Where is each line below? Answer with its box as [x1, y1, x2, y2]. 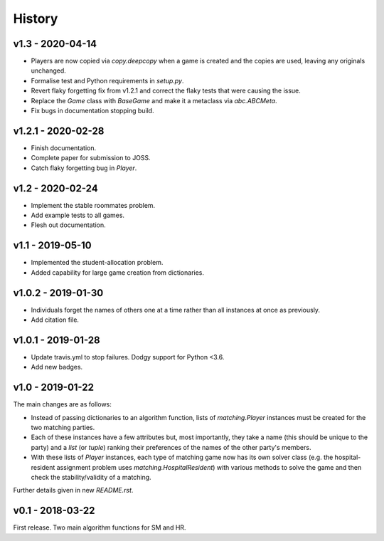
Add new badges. [31, 363, 83, 372]
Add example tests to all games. [31, 211, 124, 219]
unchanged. [31, 66, 67, 75]
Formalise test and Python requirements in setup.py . [31, 76, 184, 85]
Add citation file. [31, 315, 80, 324]
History [13, 11, 58, 26]
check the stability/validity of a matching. [31, 473, 152, 481]
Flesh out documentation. [31, 221, 106, 229]
